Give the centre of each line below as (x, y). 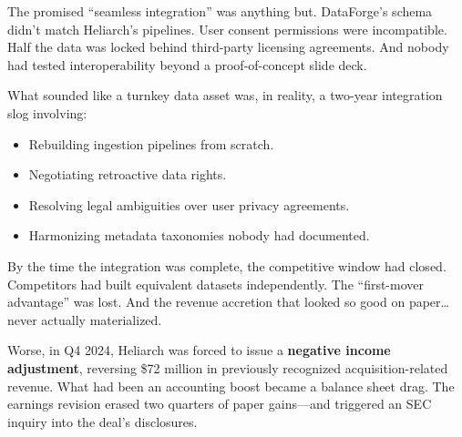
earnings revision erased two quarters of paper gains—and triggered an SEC (220, 404)
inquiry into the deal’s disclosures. (103, 421)
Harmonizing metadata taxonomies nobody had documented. (199, 235)
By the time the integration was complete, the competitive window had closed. (227, 265)
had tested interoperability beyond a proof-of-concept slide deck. (187, 64)
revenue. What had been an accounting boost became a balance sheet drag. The (231, 386)
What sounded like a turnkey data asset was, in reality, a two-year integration (225, 95)
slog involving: (47, 112)
